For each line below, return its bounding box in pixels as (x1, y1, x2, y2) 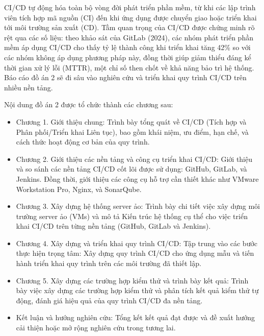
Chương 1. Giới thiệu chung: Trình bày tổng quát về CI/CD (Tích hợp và (16, 116, 247, 127)
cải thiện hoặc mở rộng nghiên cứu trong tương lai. (16, 322, 176, 333)
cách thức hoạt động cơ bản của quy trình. (16, 136, 150, 147)
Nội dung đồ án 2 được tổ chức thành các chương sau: (4, 99, 173, 110)
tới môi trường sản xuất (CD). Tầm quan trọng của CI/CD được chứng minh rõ (4, 22, 255, 33)
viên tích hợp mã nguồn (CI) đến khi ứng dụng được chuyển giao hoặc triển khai (4, 12, 257, 22)
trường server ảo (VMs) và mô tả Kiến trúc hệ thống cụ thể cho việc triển (16, 210, 248, 221)
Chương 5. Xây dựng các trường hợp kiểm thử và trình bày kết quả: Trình (16, 275, 249, 285)
